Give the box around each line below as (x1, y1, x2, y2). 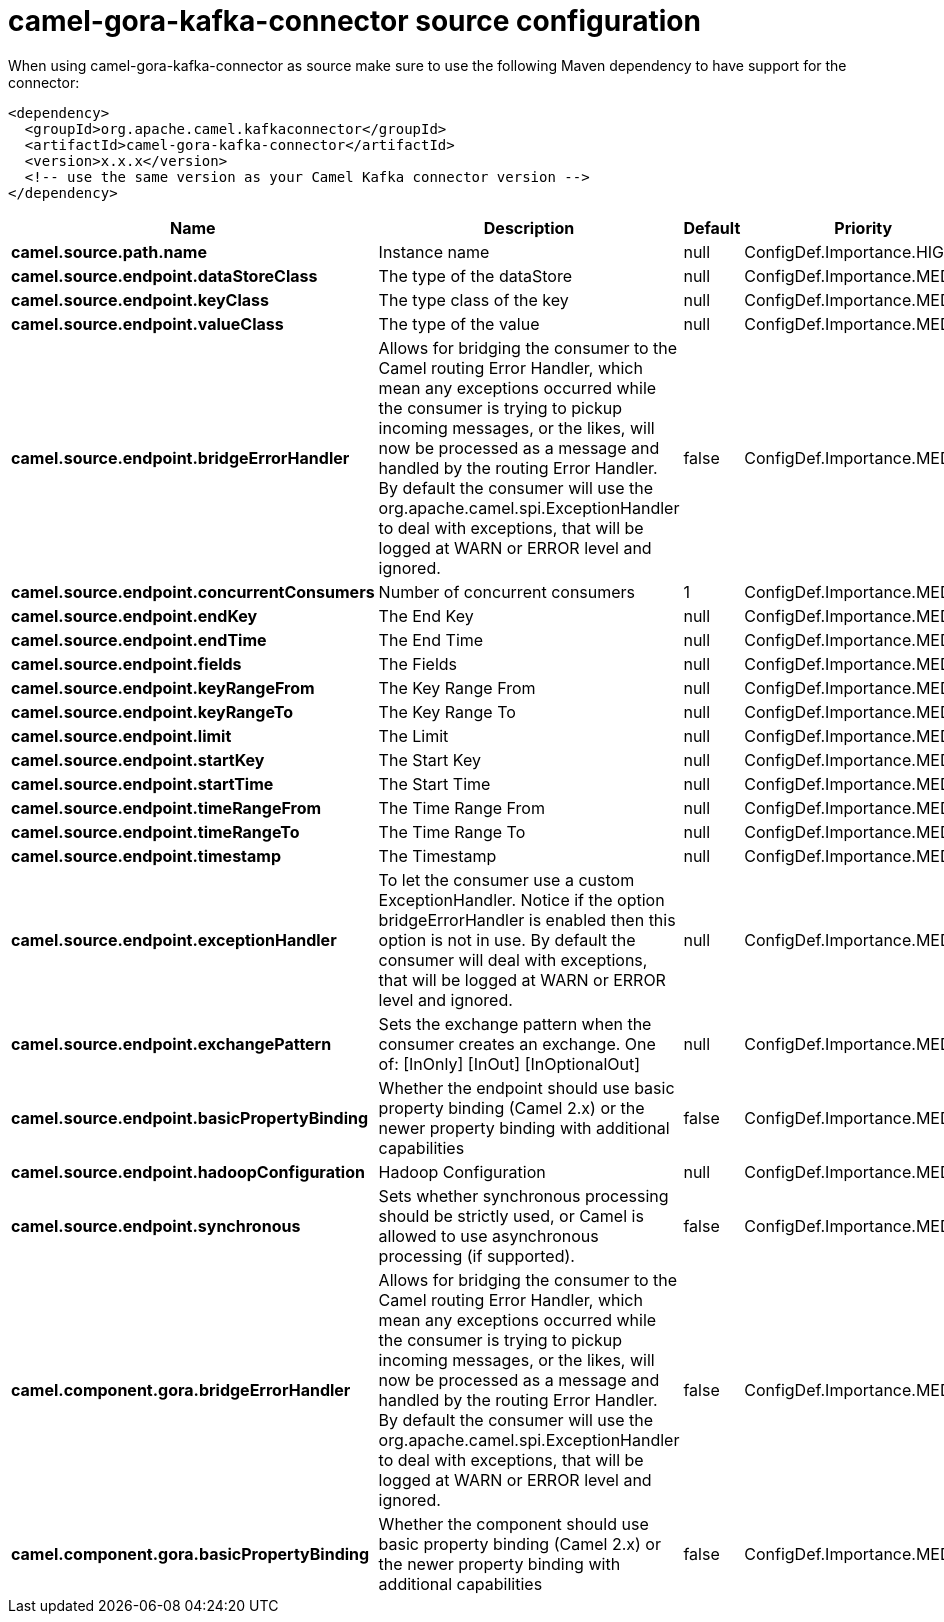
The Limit (378, 725, 449, 746)
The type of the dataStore (378, 265, 573, 286)
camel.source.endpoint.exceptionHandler (11, 929, 337, 950)
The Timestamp (378, 845, 497, 866)
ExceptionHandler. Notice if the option (378, 889, 665, 910)
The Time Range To (378, 821, 526, 842)
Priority (834, 217, 893, 238)
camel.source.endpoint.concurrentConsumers (11, 581, 375, 602)
